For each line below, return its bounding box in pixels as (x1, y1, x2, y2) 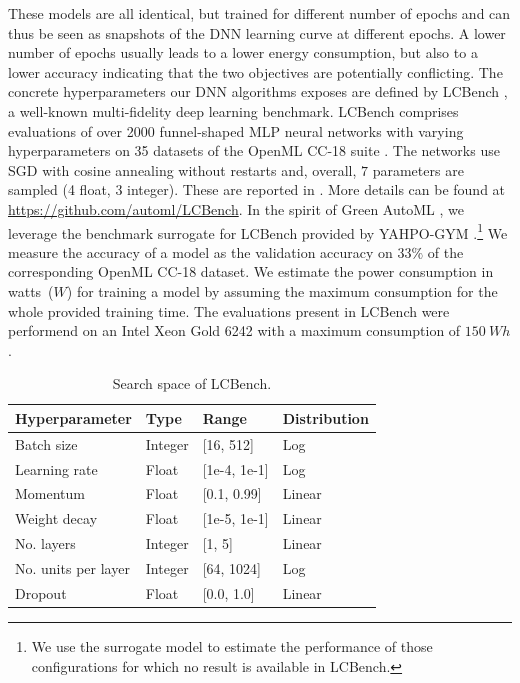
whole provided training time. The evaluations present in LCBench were (8, 300, 450, 321)
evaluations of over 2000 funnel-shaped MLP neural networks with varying (8, 120, 464, 141)
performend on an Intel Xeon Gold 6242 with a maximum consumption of (8, 320, 461, 341)
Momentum (15, 483, 85, 504)
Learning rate (15, 458, 98, 479)
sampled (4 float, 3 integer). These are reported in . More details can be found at (8, 179, 506, 200)
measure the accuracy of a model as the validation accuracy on (8, 241, 393, 262)
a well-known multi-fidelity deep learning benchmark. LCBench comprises (8, 100, 459, 121)
